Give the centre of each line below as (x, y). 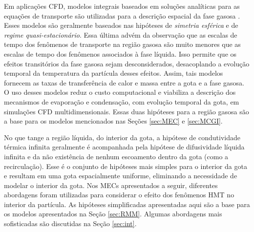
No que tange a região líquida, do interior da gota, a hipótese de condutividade (122, 137)
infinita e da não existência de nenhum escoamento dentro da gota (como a (116, 156)
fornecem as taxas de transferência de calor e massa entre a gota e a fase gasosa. (124, 82)
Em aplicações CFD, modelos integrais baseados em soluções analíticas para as (122, 6)
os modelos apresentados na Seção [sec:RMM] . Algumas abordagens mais (113, 214)
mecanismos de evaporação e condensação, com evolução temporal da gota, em (122, 101)
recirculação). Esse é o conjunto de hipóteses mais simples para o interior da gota (126, 166)
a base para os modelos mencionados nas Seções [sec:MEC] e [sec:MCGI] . (113, 121)
